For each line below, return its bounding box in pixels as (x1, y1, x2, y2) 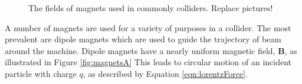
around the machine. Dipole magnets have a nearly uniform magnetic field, (5, 44, 275, 56)
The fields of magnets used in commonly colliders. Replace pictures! (28, 2, 273, 14)
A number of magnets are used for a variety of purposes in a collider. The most (5, 21, 291, 33)
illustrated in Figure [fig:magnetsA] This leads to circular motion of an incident (5, 56, 292, 68)
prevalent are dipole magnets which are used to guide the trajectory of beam (5, 33, 281, 45)
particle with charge (5, 67, 77, 79)
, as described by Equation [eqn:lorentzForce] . (83, 67, 248, 79)
